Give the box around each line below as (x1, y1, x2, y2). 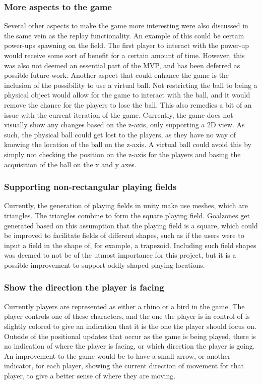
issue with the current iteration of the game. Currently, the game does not (4, 109, 233, 120)
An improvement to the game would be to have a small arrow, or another (4, 350, 231, 361)
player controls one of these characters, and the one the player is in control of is (4, 311, 250, 321)
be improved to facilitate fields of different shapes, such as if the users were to (4, 230, 244, 241)
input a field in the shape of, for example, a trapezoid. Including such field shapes (4, 239, 256, 250)
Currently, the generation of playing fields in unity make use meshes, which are (4, 200, 248, 211)
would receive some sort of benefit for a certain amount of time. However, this (4, 50, 245, 60)
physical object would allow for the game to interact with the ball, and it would (4, 89, 250, 100)
